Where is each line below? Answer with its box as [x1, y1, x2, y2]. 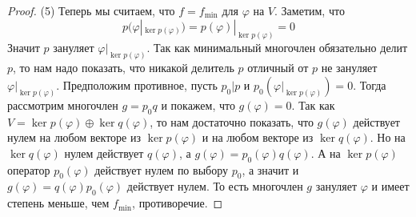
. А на [310, 144, 341, 161]
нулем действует [64, 144, 144, 161]
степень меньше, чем [7, 195, 110, 211]
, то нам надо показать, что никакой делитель [13, 59, 234, 76]
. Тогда [353, 76, 386, 93]
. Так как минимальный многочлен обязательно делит [146, 39, 408, 56]
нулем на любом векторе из [7, 129, 141, 146]
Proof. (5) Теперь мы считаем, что [7, 2, 175, 18]
